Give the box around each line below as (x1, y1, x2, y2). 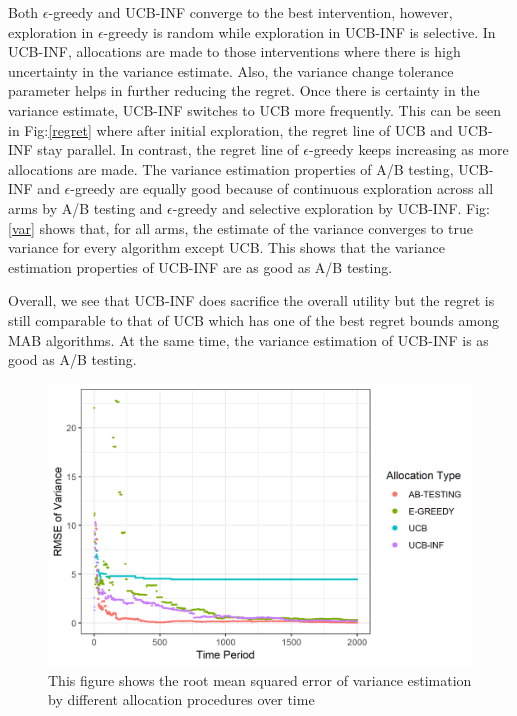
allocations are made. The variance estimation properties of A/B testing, (8, 158, 454, 179)
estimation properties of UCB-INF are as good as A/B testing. (8, 256, 393, 277)
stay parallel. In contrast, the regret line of (37, 139, 299, 160)
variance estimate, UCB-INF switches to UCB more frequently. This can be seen (8, 99, 501, 120)
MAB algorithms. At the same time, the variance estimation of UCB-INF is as (8, 329, 489, 350)
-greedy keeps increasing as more (308, 139, 509, 160)
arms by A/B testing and (8, 197, 163, 218)
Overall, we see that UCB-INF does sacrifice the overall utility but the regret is (8, 290, 495, 311)
